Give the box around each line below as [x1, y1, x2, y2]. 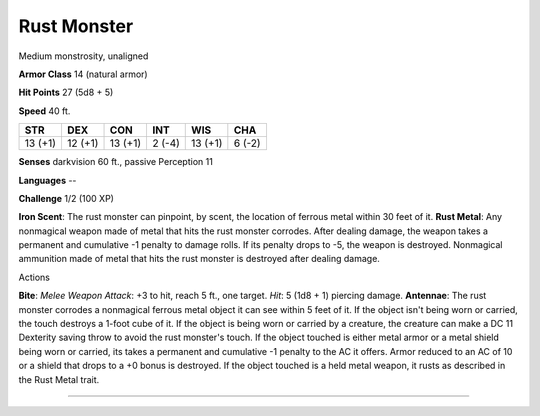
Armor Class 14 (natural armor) [18, 68, 149, 80]
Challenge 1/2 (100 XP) [18, 192, 115, 204]
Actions [18, 271, 50, 283]
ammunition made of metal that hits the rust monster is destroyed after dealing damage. [18, 253, 380, 265]
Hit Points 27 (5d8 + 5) [18, 86, 114, 99]
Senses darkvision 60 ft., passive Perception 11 [18, 156, 214, 168]
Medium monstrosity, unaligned [18, 50, 149, 62]
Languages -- [18, 174, 77, 186]
